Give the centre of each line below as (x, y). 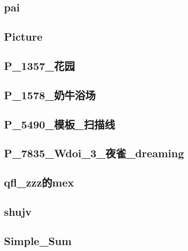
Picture (23, 36)
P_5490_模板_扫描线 (60, 124)
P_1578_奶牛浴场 (50, 94)
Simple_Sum (38, 240)
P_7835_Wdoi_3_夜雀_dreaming (94, 153)
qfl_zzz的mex (39, 182)
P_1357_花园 (40, 65)
